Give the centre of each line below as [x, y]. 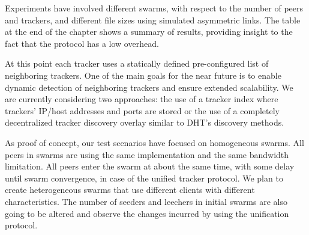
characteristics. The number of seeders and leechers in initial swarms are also [146, 201]
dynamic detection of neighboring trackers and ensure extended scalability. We [149, 87]
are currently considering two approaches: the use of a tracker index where [142, 99]
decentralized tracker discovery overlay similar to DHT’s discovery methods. [145, 122]
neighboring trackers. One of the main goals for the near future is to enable [143, 75]
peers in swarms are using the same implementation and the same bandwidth [147, 154]
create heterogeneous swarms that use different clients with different [130, 190]
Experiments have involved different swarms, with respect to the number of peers [154, 8]
